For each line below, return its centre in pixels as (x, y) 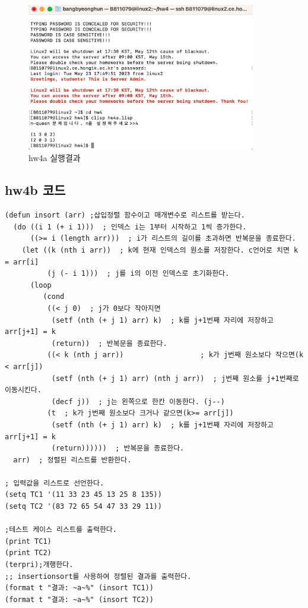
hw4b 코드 (35, 190)
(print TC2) (28, 553)
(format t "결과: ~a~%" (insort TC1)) (79, 588)
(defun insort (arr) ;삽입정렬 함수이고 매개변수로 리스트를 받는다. (125, 215)
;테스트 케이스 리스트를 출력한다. (61, 530)
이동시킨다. (23, 390)
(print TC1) (28, 541)
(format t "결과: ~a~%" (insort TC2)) (79, 599)
